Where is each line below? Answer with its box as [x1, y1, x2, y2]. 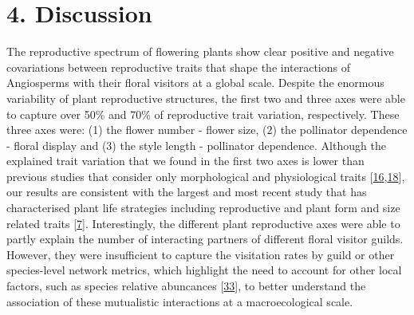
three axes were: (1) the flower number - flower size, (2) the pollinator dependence [6, 121, 408, 138]
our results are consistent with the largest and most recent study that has [6, 183, 367, 200]
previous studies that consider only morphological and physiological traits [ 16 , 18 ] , [6, 167, 405, 184]
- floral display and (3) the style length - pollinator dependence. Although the [6, 136, 386, 153]
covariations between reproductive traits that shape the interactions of [6, 58, 351, 75]
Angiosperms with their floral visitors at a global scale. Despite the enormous [6, 74, 384, 91]
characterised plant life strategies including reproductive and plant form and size [6, 199, 400, 216]
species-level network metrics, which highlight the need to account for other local [6, 262, 402, 278]
